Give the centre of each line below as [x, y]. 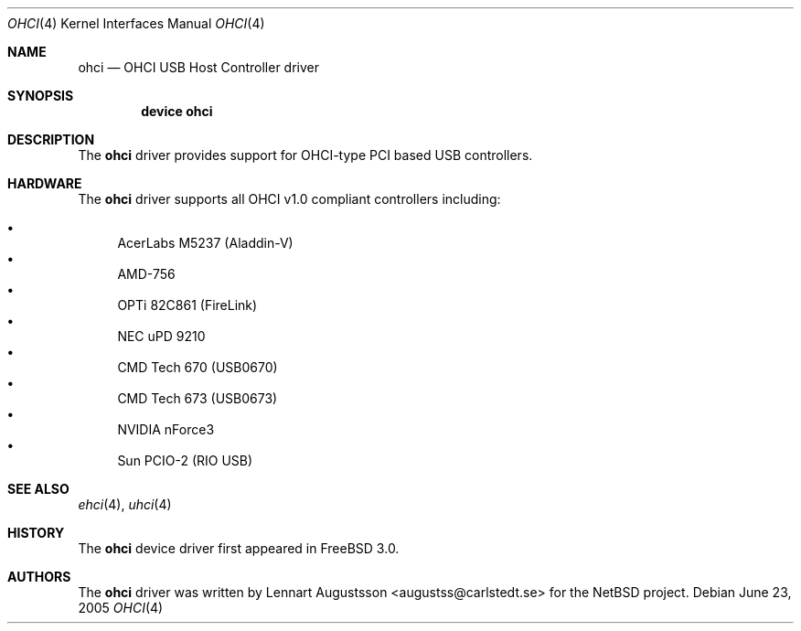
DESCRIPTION [51, 139]
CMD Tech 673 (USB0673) [198, 398]
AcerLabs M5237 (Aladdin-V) [205, 243]
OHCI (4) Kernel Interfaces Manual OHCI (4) [136, 23]
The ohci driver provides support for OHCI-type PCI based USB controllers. [305, 155]
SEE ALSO [38, 489]
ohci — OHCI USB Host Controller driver [199, 67]
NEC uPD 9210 [161, 336]
